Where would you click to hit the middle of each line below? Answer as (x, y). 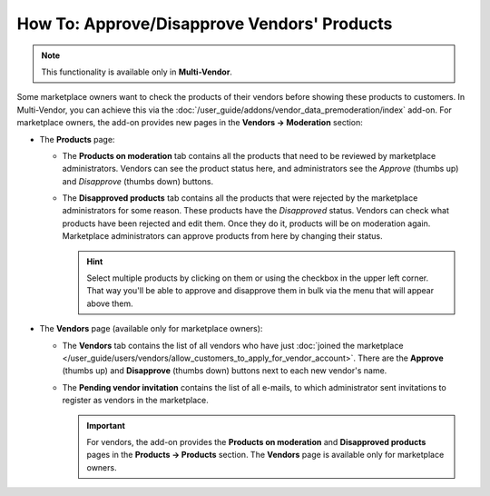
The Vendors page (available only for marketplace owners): (151, 329)
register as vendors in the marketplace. (135, 401)
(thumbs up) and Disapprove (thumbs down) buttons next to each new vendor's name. (225, 371)
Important (106, 425)
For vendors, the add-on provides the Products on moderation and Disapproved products (256, 441)
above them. (110, 303)
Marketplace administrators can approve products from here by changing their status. (222, 236)
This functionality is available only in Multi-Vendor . (137, 72)
